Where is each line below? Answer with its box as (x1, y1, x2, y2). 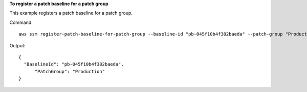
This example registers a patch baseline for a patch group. (9, 10, 133, 16)
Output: (9, 42, 26, 48)
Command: (9, 19, 33, 25)
